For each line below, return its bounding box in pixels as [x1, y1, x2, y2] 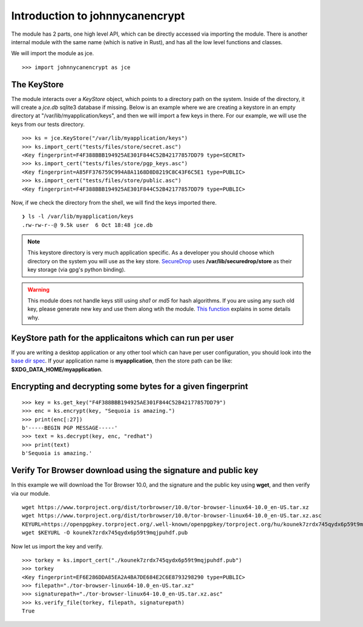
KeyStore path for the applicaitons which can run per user [11, 333, 234, 343]
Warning [27, 286, 50, 293]
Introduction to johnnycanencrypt [11, 9, 185, 22]
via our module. [11, 490, 51, 497]
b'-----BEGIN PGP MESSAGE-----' [22, 424, 118, 432]
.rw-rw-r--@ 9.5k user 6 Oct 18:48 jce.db [22, 222, 153, 228]
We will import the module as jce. [11, 50, 94, 57]
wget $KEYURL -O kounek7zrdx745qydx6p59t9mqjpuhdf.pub [22, 530, 188, 536]
